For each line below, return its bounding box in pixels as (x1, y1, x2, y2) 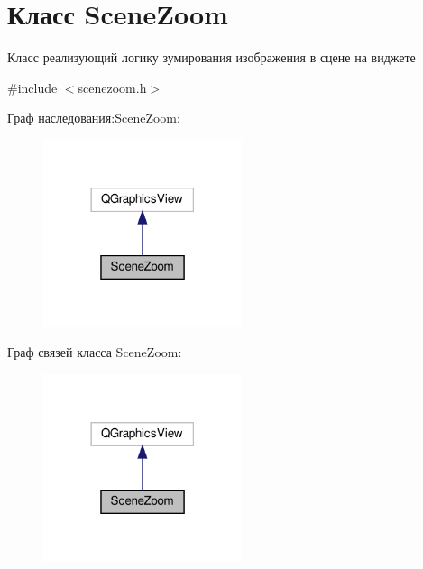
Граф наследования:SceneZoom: (7, 108, 180, 127)
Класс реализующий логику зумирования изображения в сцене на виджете (7, 48, 416, 67)
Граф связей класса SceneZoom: (7, 343, 182, 362)
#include (7, 78, 58, 96)
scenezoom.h (78, 78, 147, 96)
